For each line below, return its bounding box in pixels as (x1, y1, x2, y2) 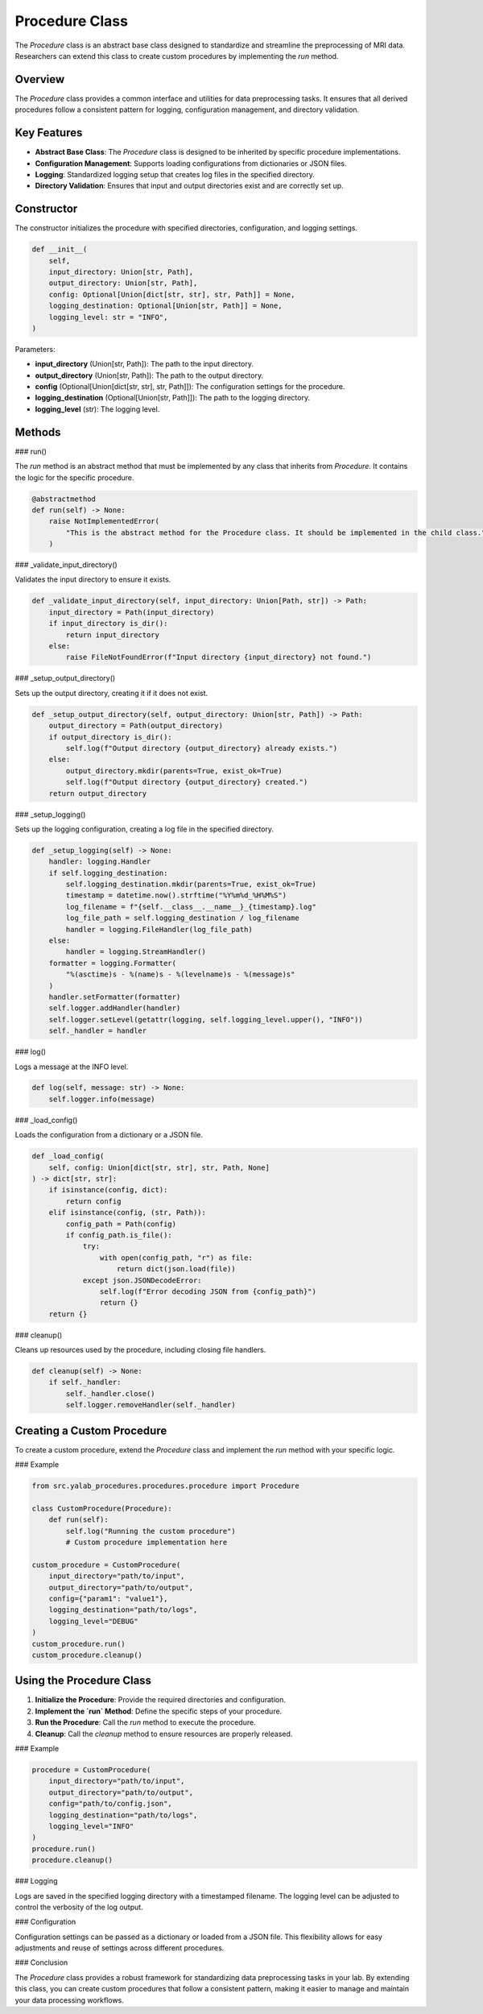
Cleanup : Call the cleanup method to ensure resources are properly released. (35, 1729, 293, 1738)
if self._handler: (48, 1378, 122, 1387)
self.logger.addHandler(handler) (48, 1004, 181, 1013)
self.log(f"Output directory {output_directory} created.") (65, 777, 308, 787)
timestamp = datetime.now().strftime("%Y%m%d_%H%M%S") (65, 891, 287, 900)
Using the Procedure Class (14, 1674, 152, 1688)
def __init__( (31, 245, 88, 254)
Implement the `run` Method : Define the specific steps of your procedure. (35, 1706, 283, 1716)
